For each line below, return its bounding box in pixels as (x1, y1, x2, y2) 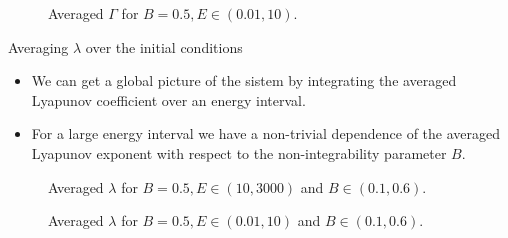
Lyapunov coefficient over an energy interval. (31, 89, 306, 110)
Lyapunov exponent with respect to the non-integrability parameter (31, 142, 447, 163)
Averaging (8, 36, 69, 57)
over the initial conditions (85, 36, 243, 57)
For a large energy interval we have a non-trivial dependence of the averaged (31, 123, 501, 144)
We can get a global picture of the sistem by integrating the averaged (31, 70, 457, 91)
